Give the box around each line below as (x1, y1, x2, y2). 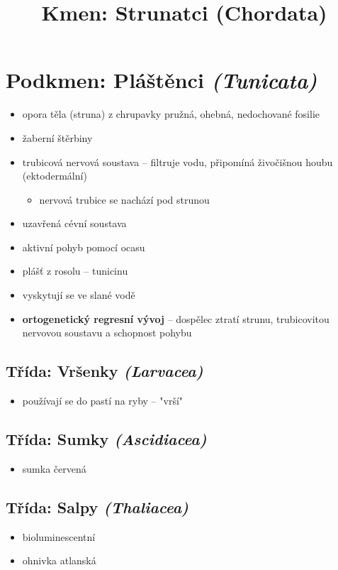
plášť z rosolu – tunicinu (22, 263, 128, 278)
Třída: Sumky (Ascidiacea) (6, 428, 207, 450)
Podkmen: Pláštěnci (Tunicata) (6, 65, 317, 95)
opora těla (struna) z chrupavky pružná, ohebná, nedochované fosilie (22, 106, 320, 121)
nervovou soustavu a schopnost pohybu (22, 325, 192, 340)
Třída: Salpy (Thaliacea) (6, 495, 189, 517)
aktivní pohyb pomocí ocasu (22, 239, 145, 254)
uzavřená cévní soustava (22, 216, 127, 231)
